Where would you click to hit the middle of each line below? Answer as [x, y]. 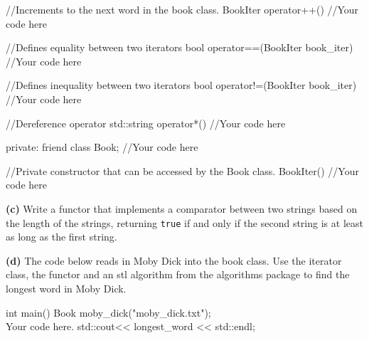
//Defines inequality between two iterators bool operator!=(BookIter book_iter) [181, 85]
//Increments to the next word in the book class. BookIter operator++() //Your [182, 9]
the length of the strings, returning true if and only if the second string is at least [184, 222]
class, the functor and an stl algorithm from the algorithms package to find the [178, 274]
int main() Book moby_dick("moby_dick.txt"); [108, 312]
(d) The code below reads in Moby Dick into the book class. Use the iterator [174, 260]
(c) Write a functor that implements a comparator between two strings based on [182, 208]
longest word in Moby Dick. [66, 288]
